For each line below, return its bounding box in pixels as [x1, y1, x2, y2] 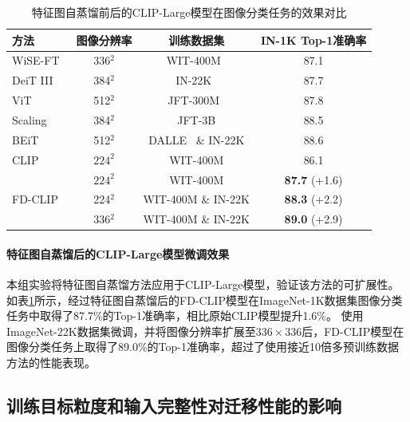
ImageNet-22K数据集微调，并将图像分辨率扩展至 [6, 322, 256, 339]
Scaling [12, 111, 47, 128]
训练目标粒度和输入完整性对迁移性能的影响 [6, 393, 341, 418]
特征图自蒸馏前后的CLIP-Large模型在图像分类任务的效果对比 [31, 4, 347, 20]
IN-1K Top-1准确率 [260, 31, 367, 48]
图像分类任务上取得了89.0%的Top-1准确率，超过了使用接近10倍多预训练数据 [6, 338, 399, 355]
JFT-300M [168, 92, 220, 108]
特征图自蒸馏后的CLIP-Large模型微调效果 [6, 245, 230, 262]
